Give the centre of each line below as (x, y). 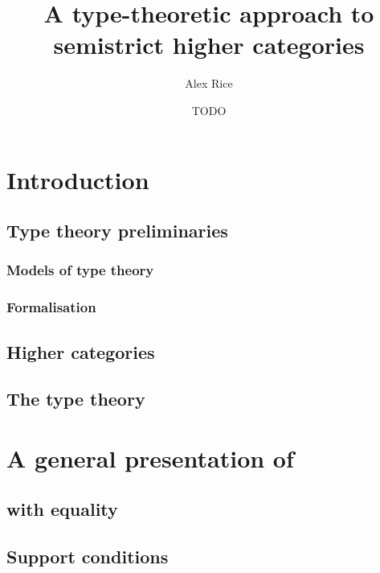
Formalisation (51, 307)
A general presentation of (150, 458)
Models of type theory (80, 270)
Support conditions (88, 557)
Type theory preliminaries (117, 231)
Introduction (78, 179)
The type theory (76, 399)
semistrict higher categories (209, 45)
